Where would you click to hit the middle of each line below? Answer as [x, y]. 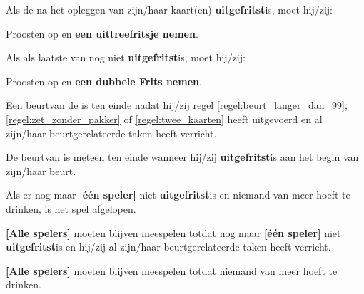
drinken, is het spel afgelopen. [71, 208]
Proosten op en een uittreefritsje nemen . [102, 33]
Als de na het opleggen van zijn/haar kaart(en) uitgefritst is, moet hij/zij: [169, 9]
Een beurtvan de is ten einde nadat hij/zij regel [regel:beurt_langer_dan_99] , [177, 105]
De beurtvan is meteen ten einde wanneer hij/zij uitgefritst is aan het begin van [182, 157]
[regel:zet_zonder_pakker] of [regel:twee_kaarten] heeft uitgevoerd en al [164, 119]
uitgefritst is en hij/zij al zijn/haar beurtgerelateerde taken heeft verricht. [168, 247]
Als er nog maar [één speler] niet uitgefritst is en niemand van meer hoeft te [178, 195]
